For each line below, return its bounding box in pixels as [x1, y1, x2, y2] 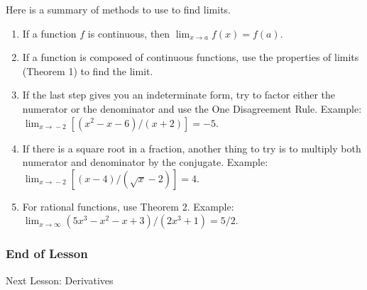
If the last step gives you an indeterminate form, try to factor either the [22, 87, 336, 102]
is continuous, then [87, 26, 170, 40]
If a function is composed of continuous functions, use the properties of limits [22, 50, 359, 65]
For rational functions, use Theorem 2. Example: [22, 199, 234, 213]
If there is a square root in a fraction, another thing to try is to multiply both [22, 140, 361, 155]
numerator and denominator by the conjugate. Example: [22, 155, 268, 169]
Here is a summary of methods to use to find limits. [6, 2, 231, 16]
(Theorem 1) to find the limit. [22, 63, 153, 78]
